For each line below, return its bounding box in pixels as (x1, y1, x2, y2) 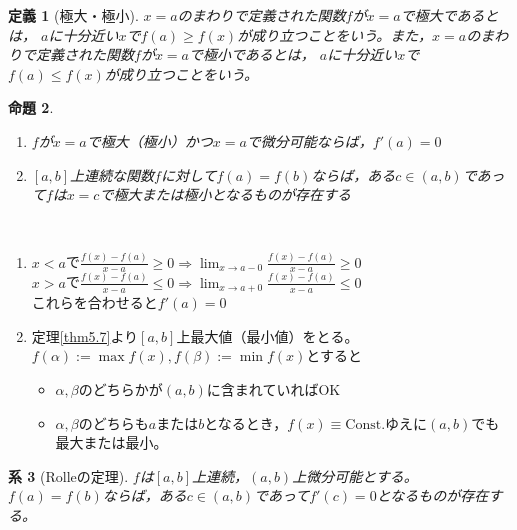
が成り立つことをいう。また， (237, 24, 433, 45)
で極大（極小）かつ (86, 130, 213, 151)
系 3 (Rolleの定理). (8, 465, 129, 486)
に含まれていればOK (206, 379, 341, 400)
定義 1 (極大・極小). (8, 5, 139, 25)
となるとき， (204, 412, 288, 433)
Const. (345, 417, 386, 432)
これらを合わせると (31, 292, 158, 313)
